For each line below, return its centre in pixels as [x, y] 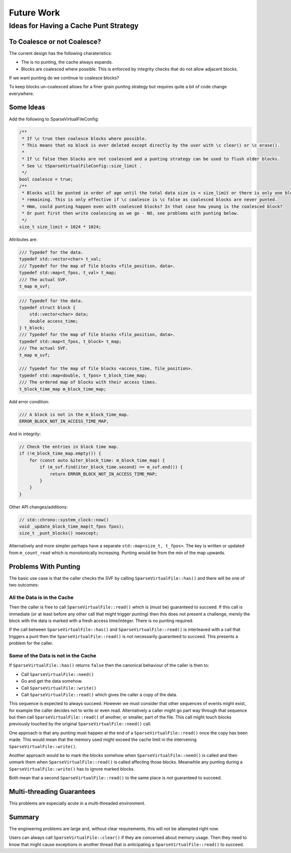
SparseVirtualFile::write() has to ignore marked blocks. [72, 769]
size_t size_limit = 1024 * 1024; [60, 227]
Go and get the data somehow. [52, 681]
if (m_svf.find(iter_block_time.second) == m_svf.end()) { [111, 467]
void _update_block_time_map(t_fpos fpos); [72, 527]
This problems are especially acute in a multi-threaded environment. [77, 804]
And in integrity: [25, 434]
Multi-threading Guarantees [52, 792]
